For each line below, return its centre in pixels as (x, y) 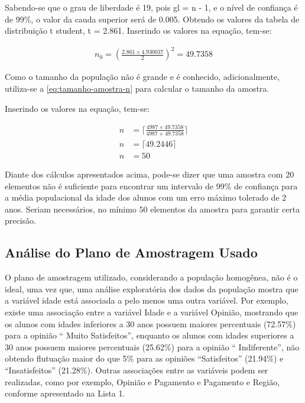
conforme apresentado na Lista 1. (65, 393)
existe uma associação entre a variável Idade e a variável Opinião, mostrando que (152, 312)
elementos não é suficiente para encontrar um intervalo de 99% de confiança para (151, 186)
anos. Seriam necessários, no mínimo (71, 209)
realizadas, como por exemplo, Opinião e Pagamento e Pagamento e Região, (142, 381)
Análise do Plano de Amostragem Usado (131, 252)
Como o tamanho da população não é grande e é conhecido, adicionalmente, (142, 77)
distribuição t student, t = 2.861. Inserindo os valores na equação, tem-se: (138, 30)
